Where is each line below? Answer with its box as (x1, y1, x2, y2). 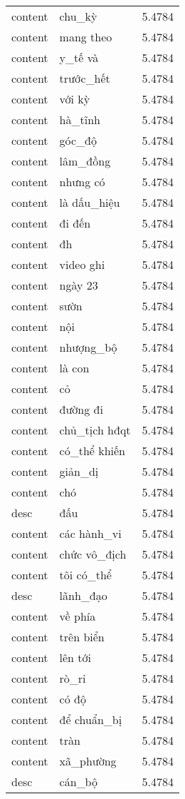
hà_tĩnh (59, 111, 100, 128)
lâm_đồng (59, 153, 111, 169)
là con (59, 360, 90, 376)
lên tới (59, 649, 92, 666)
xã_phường (59, 753, 117, 769)
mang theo (59, 29, 112, 45)
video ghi (59, 256, 105, 273)
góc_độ (59, 132, 97, 148)
